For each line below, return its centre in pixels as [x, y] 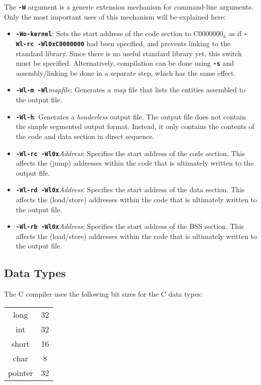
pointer [21, 372]
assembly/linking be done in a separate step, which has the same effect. [126, 73]
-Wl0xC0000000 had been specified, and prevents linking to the [134, 43]
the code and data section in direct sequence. [85, 136]
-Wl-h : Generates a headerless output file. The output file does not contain [131, 116]
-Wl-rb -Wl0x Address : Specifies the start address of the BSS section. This [130, 226]
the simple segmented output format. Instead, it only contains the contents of [135, 126]
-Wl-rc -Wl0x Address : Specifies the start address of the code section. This [130, 153]
